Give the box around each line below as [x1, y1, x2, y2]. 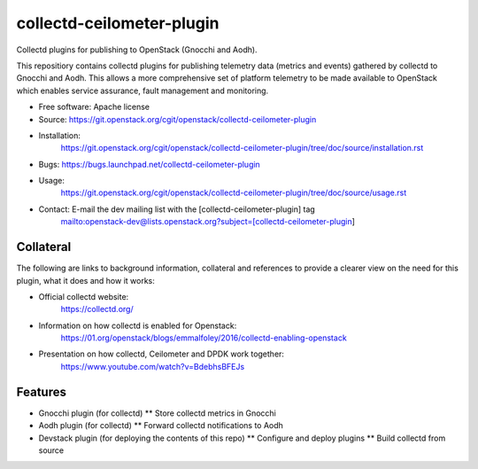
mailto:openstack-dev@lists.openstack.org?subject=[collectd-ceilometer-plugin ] [60, 216, 356, 227]
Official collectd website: [38, 291, 129, 301]
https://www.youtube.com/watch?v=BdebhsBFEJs [60, 361, 245, 371]
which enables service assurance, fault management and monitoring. [16, 85, 269, 96]
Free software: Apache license [38, 102, 150, 113]
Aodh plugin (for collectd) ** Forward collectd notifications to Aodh [38, 420, 283, 431]
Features [16, 384, 66, 399]
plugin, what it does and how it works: [16, 275, 155, 285]
